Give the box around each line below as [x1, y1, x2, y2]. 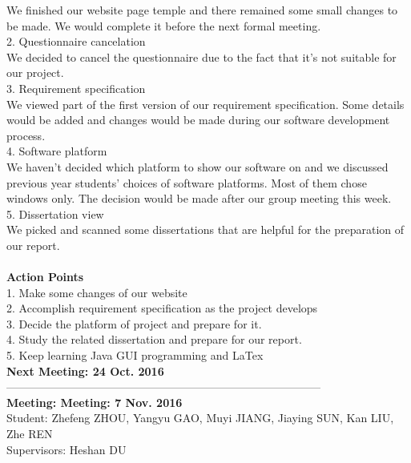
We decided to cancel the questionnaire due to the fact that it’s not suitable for [6, 48, 397, 65]
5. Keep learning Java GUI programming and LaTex [6, 347, 264, 364]
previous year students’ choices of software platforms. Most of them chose [6, 174, 367, 191]
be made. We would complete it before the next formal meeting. [6, 17, 321, 34]
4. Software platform [6, 143, 107, 159]
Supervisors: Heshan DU [6, 441, 127, 457]
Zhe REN [6, 425, 53, 442]
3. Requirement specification [6, 79, 146, 96]
